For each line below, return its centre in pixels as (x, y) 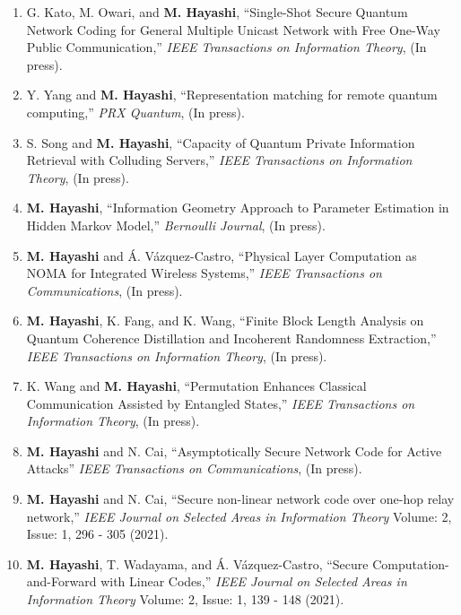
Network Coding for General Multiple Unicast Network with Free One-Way (233, 29)
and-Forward (61, 581)
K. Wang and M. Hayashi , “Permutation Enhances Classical (196, 386)
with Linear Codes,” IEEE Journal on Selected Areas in (254, 581)
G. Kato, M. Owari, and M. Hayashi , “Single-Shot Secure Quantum (217, 12)
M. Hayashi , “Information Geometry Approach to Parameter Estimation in (238, 208)
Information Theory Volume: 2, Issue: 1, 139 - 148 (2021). (185, 599)
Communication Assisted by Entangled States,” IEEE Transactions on (221, 403)
